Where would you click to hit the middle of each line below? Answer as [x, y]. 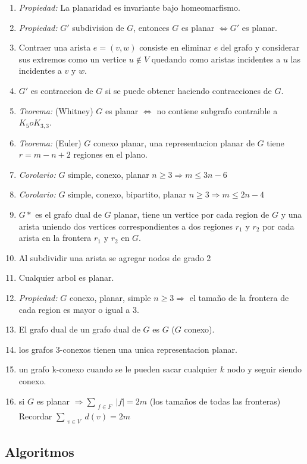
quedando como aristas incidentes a [216, 59]
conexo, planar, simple [110, 297]
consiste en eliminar [175, 47]
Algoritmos [40, 451]
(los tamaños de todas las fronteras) [215, 401]
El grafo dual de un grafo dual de [79, 329]
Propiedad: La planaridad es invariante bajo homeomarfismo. [129, 7]
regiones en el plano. [110, 154]
